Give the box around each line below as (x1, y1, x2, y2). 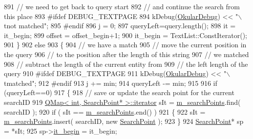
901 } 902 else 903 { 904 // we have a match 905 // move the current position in (4, 40, 247, 50)
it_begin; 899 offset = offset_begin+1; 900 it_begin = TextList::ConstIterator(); (4, 30, 247, 40)
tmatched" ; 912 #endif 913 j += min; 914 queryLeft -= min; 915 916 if (4, 78, 217, 88)
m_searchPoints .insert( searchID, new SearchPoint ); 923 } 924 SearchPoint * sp (4, 116, 244, 126)
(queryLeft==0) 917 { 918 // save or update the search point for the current (4, 87, 234, 98)
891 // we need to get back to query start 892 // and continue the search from (4, 1, 240, 11)
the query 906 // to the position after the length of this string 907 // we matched (4, 49, 249, 59)
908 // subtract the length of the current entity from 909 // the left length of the (4, 59, 248, 69)
